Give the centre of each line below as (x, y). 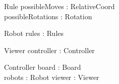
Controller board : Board (43, 67)
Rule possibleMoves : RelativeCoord (59, 6)
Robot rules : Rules (34, 33)
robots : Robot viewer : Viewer (52, 77)
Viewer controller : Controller (49, 50)
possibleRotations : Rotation (48, 16)
